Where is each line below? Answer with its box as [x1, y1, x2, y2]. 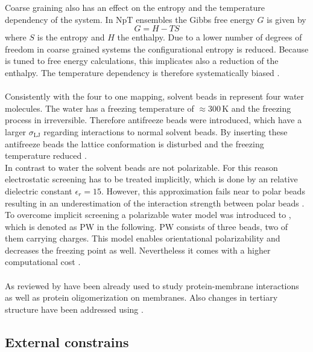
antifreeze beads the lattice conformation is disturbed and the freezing [5, 137, 264, 150]
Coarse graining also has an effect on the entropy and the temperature [5, 1, 265, 13]
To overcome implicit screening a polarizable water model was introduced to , [5, 208, 291, 221]
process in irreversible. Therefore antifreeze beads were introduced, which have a [5, 114, 302, 126]
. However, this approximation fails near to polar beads [101, 184, 305, 197]
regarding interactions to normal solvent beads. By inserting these [43, 125, 288, 138]
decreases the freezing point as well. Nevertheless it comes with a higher [5, 243, 271, 256]
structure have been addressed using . [5, 302, 144, 315]
